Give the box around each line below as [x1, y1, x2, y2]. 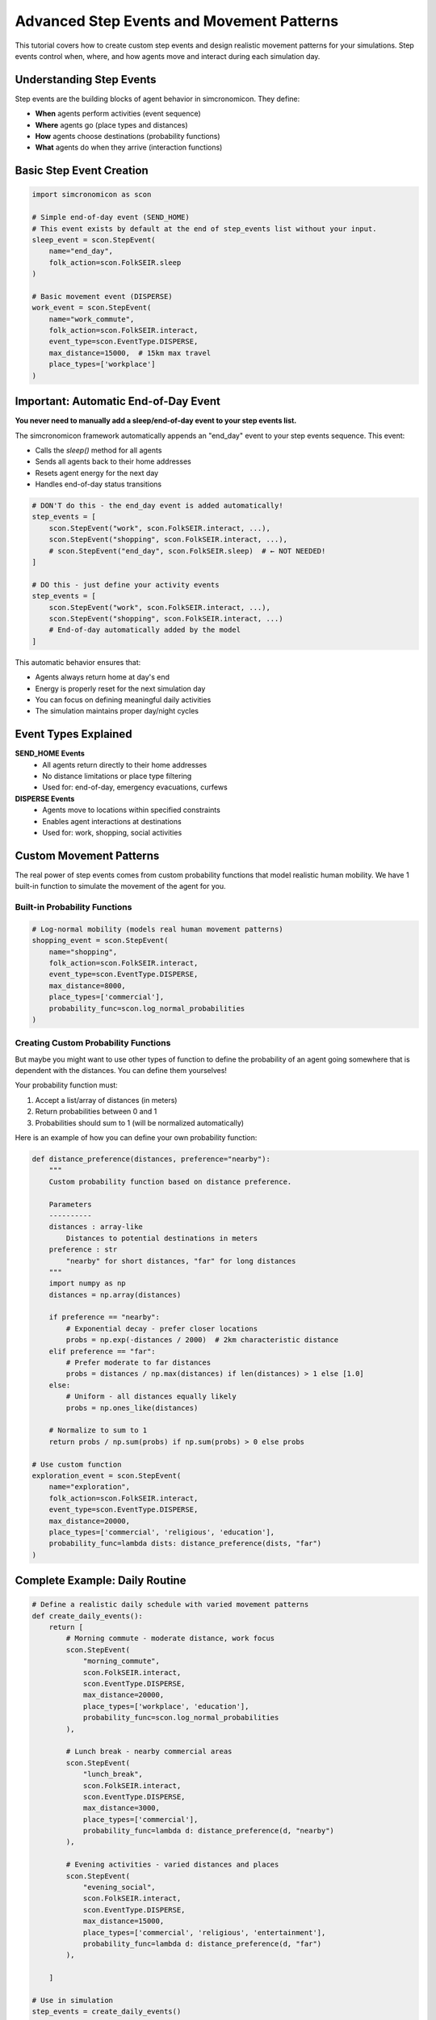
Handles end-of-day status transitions [35, 479, 161, 489]
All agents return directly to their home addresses [42, 760, 208, 769]
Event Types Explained [15, 727, 132, 741]
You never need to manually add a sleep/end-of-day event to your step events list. [15, 416, 297, 426]
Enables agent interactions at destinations [42, 816, 182, 826]
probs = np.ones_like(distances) [65, 1403, 199, 1412]
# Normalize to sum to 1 [48, 1426, 148, 1435]
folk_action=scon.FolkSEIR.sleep [48, 258, 182, 267]
